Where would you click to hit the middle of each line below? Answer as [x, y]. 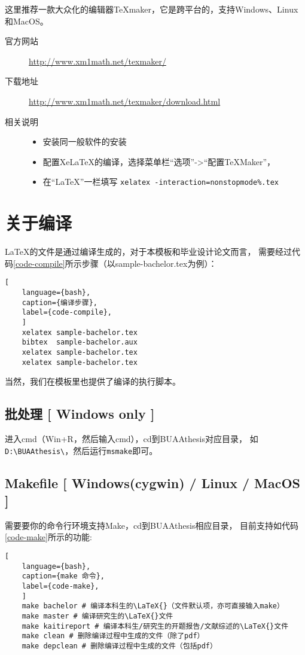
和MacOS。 [27, 21]
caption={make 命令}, [63, 576]
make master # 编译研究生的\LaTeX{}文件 [97, 616]
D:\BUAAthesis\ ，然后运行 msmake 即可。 [81, 450]
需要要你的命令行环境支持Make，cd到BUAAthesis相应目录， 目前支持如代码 [152, 525]
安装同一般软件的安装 [85, 141]
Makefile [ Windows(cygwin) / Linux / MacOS [153, 482]
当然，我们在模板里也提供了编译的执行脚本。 [93, 381]
